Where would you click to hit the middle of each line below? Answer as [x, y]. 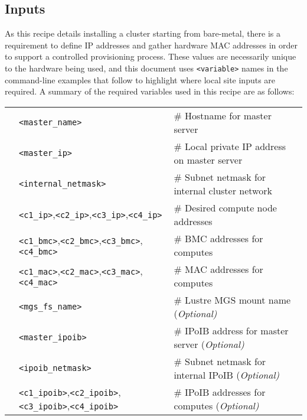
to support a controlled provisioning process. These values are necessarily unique [151, 56]
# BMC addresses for [218, 238]
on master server [208, 159]
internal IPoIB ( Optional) [227, 375]
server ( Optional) [209, 344]
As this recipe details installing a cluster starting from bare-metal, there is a [143, 33]
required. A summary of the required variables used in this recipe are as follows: [150, 91]
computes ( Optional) [216, 405]
